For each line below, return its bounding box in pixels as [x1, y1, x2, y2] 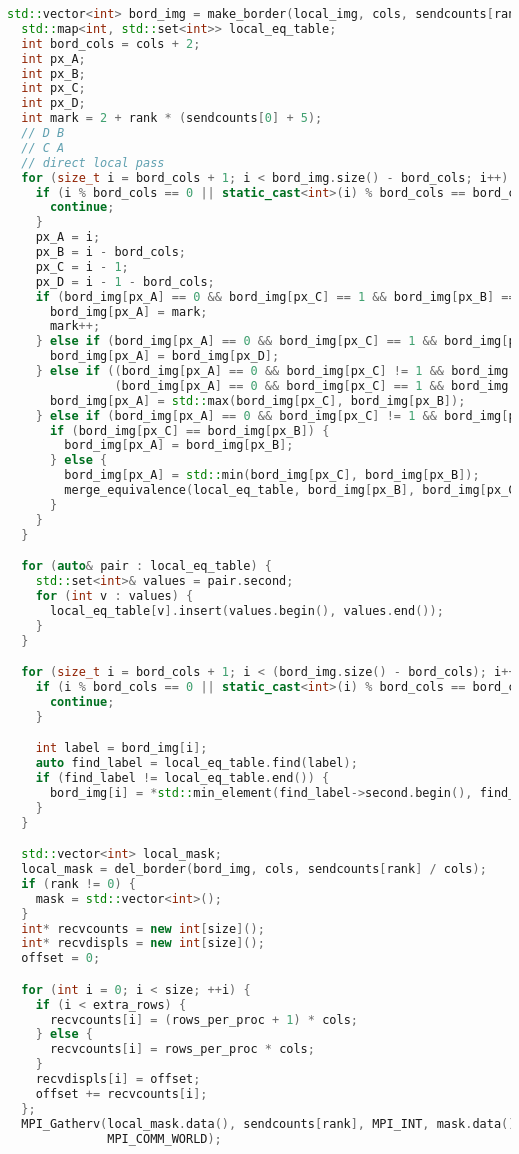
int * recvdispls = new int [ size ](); [21, 936, 265, 951]
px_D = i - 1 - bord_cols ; [35, 274, 215, 289]
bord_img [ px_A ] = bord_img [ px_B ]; [64, 438, 294, 453]
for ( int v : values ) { [35, 588, 194, 603]
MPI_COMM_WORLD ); [107, 1131, 222, 1146]
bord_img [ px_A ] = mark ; [49, 304, 208, 319]
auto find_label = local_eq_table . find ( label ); [35, 756, 358, 771]
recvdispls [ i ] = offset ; [35, 1072, 201, 1087]
